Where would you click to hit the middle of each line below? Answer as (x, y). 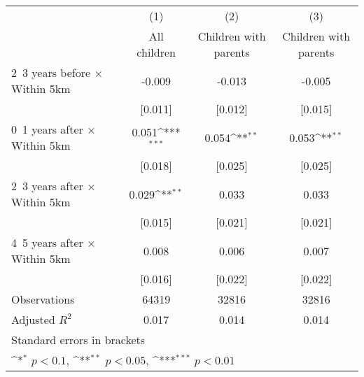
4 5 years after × (54, 242)
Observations (43, 299)
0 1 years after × (54, 129)
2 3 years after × (54, 186)
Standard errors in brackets (78, 340)
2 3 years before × (57, 72)
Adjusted (33, 319)
